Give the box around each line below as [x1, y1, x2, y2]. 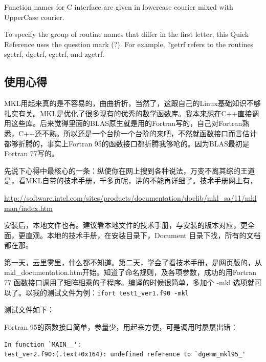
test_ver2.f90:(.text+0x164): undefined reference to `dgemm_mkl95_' [4, 351, 246, 358]
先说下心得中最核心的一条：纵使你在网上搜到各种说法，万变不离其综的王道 [4, 165, 255, 176]
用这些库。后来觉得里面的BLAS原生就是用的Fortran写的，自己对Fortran [4, 118, 242, 129]
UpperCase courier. [4, 11, 64, 22]
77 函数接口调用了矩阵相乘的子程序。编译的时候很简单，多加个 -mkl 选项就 [4, 277, 255, 288]
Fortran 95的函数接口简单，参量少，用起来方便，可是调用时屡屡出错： [4, 321, 238, 332]
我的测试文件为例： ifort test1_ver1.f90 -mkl [32, 287, 189, 297]
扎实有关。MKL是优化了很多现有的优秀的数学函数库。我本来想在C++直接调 [4, 108, 259, 118]
